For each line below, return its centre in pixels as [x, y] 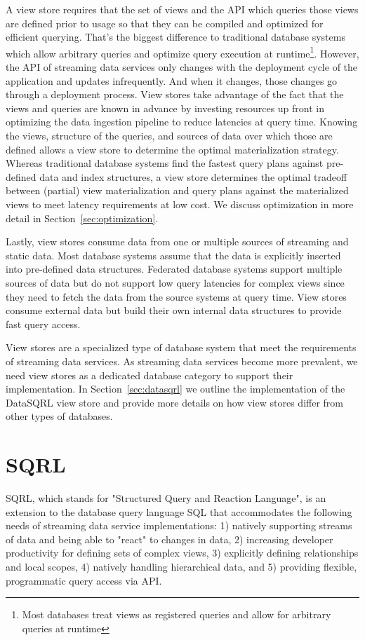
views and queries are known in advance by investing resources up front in [165, 108]
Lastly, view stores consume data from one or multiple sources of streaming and [177, 241]
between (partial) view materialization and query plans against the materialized [177, 190]
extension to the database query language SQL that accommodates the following [179, 511]
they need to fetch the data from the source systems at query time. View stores [176, 296]
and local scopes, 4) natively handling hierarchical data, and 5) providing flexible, [181, 566]
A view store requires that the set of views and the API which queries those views [182, 9]
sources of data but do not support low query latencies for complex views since [175, 282]
